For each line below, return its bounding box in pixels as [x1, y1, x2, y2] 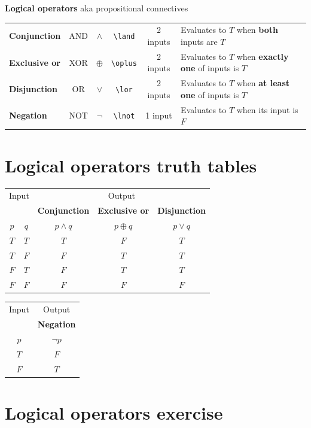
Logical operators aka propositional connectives [5, 2, 188, 14]
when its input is [236, 103, 298, 116]
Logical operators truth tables [5, 153, 257, 177]
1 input [145, 109, 172, 122]
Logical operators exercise [5, 400, 223, 424]
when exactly [236, 50, 289, 62]
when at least [236, 77, 290, 89]
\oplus [111, 59, 137, 68]
